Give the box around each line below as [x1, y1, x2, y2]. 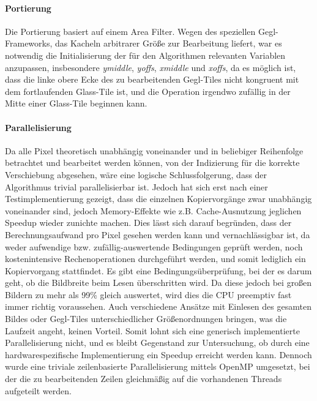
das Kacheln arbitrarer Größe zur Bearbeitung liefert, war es [55, 37, 282, 50]
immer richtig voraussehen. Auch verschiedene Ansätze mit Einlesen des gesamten [5, 300, 311, 313]
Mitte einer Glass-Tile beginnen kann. [5, 97, 147, 110]
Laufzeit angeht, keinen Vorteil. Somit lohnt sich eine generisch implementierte [5, 324, 300, 337]
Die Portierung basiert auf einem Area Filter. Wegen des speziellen [5, 24, 256, 37]
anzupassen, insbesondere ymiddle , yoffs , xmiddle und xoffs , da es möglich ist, [5, 61, 296, 73]
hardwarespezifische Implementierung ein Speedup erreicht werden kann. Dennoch [5, 348, 312, 361]
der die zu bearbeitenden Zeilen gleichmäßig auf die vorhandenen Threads [5, 372, 282, 385]
